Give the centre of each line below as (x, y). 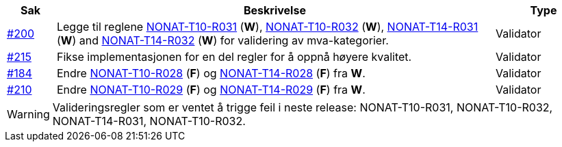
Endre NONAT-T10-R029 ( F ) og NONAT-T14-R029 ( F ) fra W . (211, 90)
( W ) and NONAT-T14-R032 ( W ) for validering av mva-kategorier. (222, 40)
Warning (28, 114)
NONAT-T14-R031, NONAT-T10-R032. (149, 121)
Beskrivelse (275, 10)
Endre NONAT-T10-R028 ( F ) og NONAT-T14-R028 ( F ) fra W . (211, 73)
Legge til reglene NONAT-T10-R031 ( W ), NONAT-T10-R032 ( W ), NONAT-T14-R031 (267, 27)
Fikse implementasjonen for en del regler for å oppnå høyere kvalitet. (234, 57)
